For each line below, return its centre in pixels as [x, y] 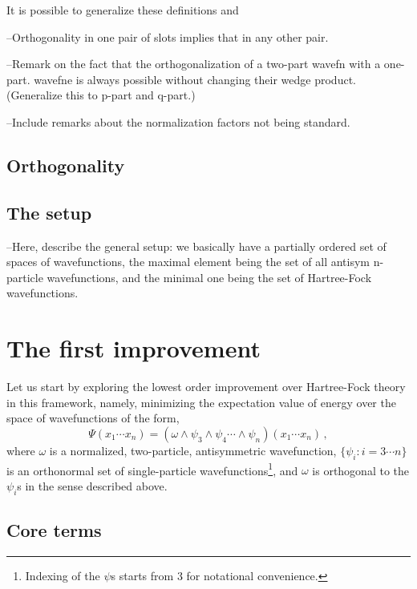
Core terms [54, 530]
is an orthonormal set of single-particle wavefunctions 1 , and [152, 469]
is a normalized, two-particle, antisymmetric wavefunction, [193, 450]
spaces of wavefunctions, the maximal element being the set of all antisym [188, 262]
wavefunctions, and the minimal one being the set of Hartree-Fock [209, 277]
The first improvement [134, 348]
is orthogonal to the [361, 470]
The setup [49, 212]
